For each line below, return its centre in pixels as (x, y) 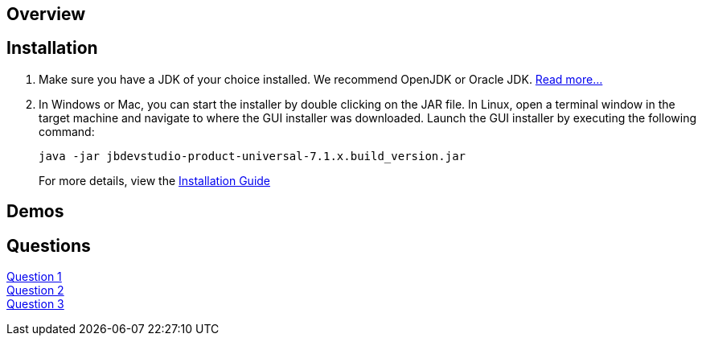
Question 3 (35, 304)
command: (67, 131)
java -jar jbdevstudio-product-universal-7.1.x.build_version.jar (252, 156)
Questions (49, 245)
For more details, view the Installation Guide (155, 180)
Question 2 (35, 290)
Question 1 (34, 277)
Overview (46, 14)
